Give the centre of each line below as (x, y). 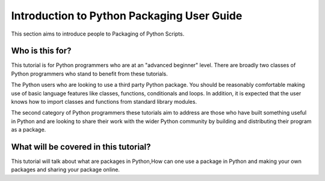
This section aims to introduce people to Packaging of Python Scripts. (98, 34)
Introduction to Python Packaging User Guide (127, 16)
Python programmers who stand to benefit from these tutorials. (89, 74)
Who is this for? (41, 51)
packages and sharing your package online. (66, 170)
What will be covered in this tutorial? (81, 147)
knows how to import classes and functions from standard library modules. (104, 102)
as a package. (29, 130)
